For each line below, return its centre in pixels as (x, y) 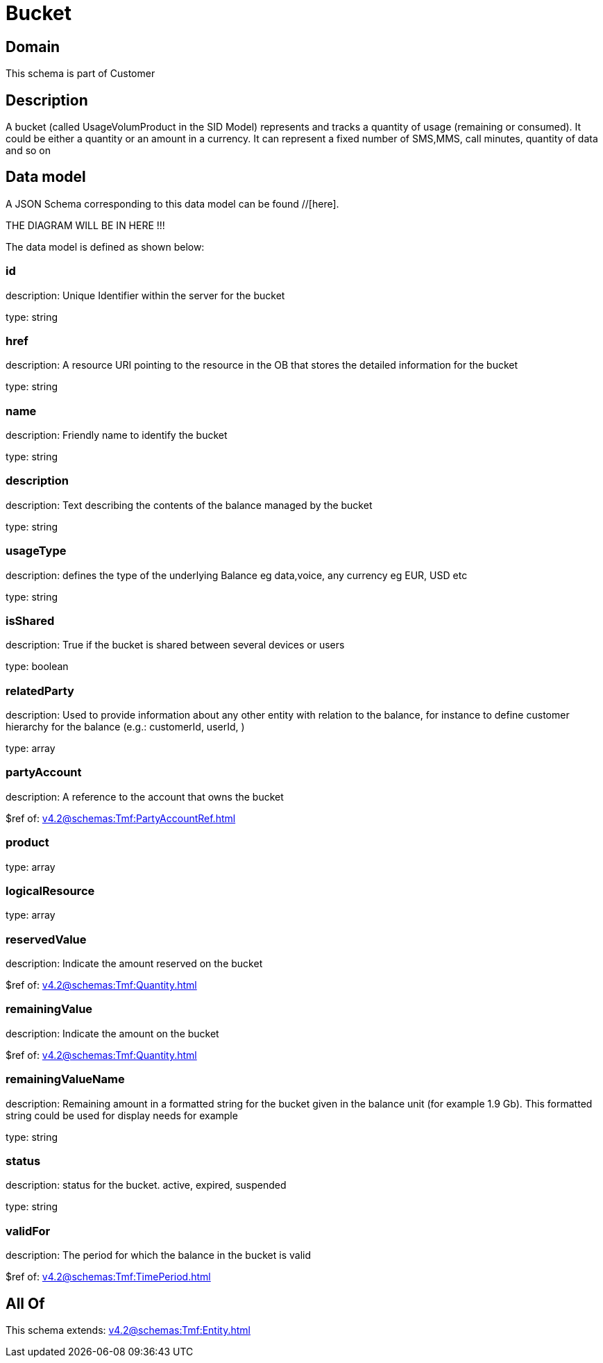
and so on (28, 151)
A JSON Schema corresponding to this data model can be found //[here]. (172, 203)
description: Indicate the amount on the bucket (112, 1033)
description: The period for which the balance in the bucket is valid (159, 1255)
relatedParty (40, 691)
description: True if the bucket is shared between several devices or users (175, 645)
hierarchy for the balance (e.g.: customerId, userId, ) (125, 727)
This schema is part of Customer (80, 74)
